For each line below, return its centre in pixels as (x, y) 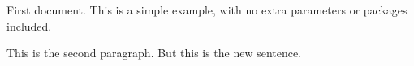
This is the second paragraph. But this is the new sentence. (154, 53)
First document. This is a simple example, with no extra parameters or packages (207, 10)
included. (29, 25)
